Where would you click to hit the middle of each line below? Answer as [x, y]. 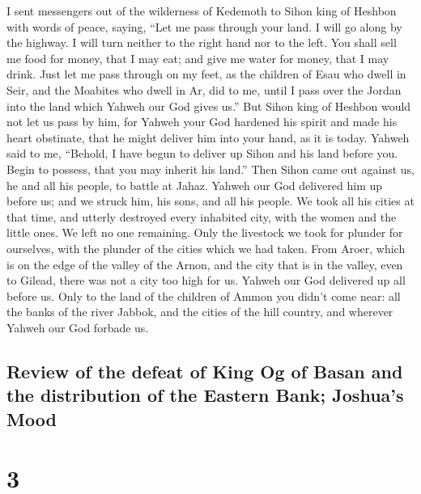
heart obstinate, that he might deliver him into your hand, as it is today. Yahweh [208, 137]
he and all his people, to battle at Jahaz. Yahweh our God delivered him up [195, 185]
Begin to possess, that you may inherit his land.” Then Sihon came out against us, [210, 169]
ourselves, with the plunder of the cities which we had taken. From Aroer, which [206, 248]
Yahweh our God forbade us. [78, 327]
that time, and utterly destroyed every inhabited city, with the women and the [202, 216]
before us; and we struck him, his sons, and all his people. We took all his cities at [210, 201]
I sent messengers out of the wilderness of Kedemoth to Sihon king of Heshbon [202, 11]
